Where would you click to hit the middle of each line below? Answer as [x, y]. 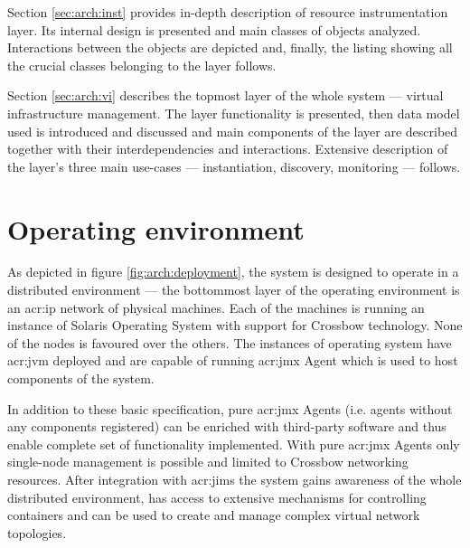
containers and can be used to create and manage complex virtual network [214, 515]
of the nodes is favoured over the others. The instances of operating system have [230, 342]
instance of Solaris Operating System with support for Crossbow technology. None [235, 325]
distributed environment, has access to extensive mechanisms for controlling [217, 497]
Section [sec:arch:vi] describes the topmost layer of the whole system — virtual [226, 95]
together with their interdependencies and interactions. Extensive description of [228, 149]
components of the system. [81, 378]
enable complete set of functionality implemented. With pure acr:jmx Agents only [234, 444]
